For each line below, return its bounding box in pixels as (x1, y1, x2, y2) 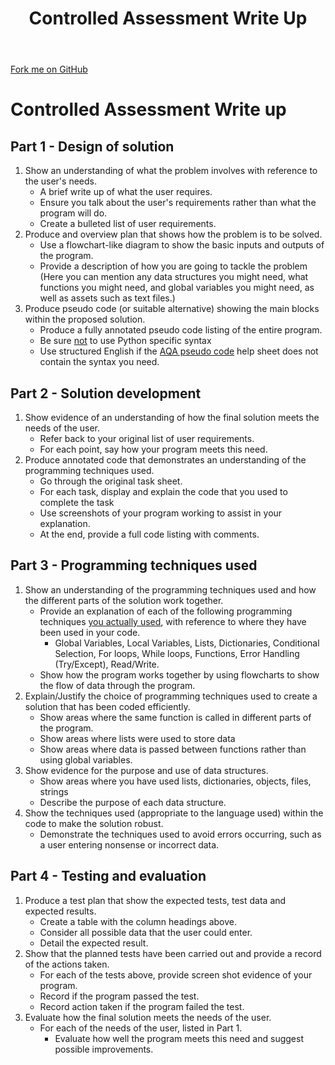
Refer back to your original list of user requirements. (39, 433, 255, 444)
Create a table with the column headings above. (39, 915, 237, 927)
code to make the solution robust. (24, 817, 164, 829)
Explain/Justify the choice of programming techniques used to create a (24, 690, 318, 702)
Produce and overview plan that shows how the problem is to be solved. (24, 228, 323, 241)
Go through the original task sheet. (39, 475, 183, 487)
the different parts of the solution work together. (24, 594, 224, 606)
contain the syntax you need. (39, 356, 160, 368)
